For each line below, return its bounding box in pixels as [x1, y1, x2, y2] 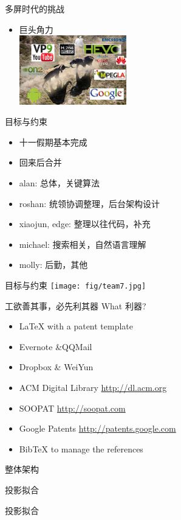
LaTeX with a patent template [19, 320, 134, 332]
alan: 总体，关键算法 [19, 176, 100, 189]
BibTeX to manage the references [19, 442, 143, 455]
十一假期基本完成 [19, 135, 87, 148]
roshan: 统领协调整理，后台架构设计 [19, 197, 160, 209]
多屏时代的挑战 [5, 2, 64, 15]
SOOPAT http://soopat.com [19, 401, 126, 414]
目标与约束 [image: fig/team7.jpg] [5, 278, 146, 291]
